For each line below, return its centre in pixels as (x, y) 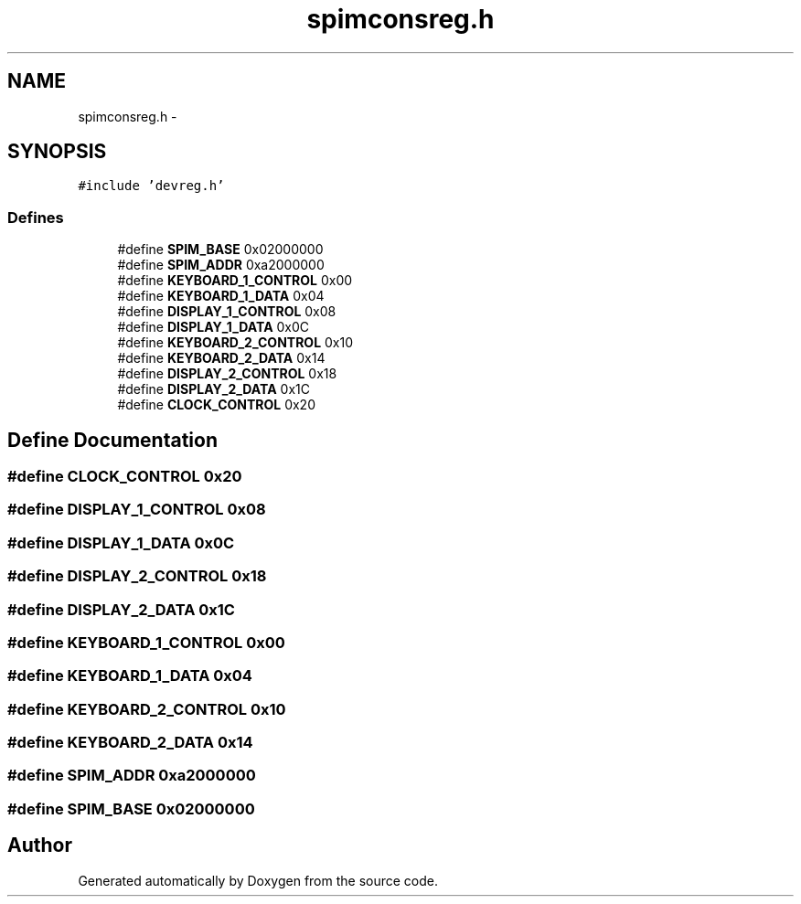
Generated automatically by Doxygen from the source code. (258, 880)
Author (40, 846)
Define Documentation (112, 440)
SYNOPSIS (57, 152)
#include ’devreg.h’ (151, 186)
